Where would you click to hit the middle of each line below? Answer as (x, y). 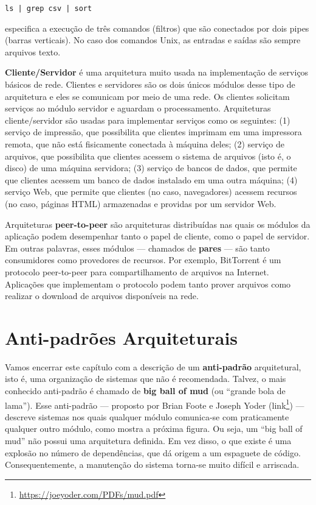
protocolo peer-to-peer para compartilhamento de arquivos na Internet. (137, 271)
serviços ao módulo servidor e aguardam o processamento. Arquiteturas (138, 108)
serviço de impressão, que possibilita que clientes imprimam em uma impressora (153, 132)
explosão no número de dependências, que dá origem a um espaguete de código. (153, 452)
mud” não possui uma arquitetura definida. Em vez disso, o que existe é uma (148, 441)
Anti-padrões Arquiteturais (122, 337)
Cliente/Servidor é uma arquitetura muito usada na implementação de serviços (157, 72)
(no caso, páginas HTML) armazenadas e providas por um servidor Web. (141, 203)
